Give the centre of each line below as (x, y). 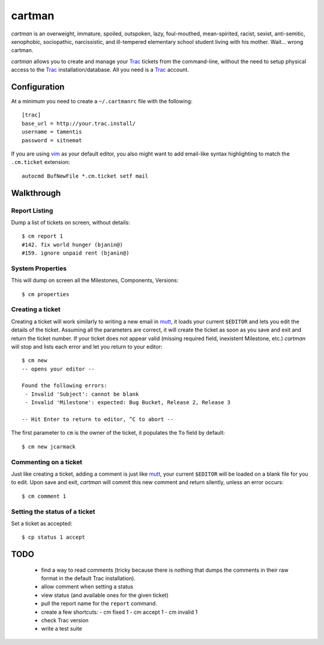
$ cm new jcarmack (49, 447)
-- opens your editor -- (58, 369)
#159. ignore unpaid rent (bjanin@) (76, 253)
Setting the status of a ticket (53, 512)
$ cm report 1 (42, 236)
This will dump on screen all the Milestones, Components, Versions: (95, 280)
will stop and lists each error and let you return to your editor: (87, 347)
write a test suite (61, 629)
